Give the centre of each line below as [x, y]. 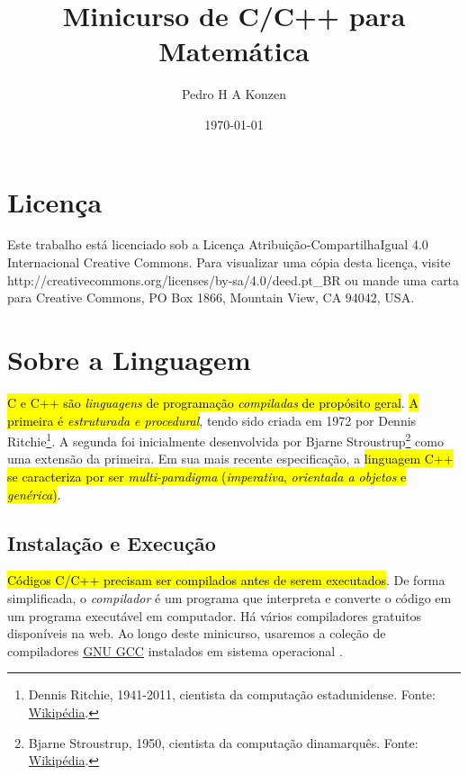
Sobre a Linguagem [129, 359]
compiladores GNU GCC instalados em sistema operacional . [175, 650]
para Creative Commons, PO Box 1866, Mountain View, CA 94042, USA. [211, 297]
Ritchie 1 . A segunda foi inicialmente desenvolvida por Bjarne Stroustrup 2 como [225, 440]
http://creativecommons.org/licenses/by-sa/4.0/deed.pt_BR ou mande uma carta [234, 279]
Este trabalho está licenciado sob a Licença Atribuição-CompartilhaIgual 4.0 [218, 244]
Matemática [234, 51]
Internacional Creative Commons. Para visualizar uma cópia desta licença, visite [229, 262]
